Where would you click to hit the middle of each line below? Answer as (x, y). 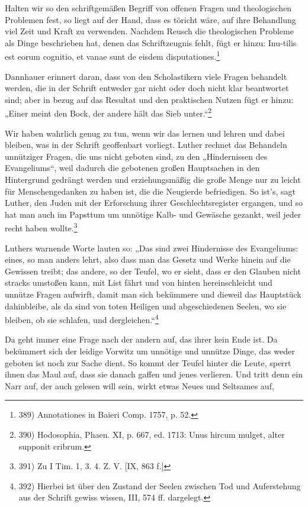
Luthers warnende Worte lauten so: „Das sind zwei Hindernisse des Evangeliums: (152, 248)
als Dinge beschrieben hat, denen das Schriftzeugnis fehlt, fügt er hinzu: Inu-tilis (151, 42)
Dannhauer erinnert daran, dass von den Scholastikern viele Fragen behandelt (146, 76)
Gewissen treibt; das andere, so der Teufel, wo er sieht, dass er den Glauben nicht (153, 271)
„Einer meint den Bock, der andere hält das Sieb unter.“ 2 (108, 112)
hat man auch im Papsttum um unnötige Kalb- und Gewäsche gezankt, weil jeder (153, 214)
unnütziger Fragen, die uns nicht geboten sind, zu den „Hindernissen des (136, 156)
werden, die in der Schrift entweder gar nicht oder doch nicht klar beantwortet (147, 88)
